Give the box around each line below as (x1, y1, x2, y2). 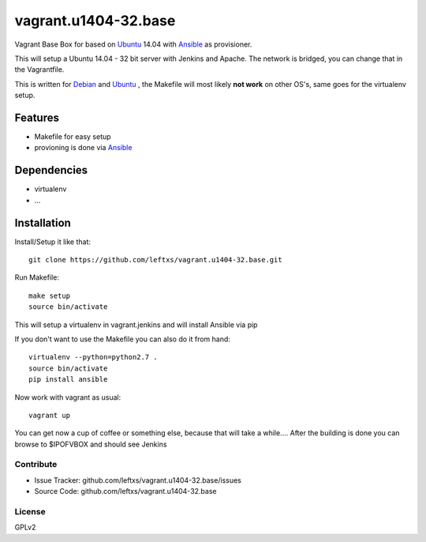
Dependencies (14, 164, 88, 177)
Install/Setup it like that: (14, 237, 91, 247)
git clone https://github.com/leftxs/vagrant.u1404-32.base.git (28, 255, 283, 264)
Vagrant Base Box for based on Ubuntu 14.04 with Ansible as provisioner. (14, 40, 252, 49)
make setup (28, 291, 71, 300)
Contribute (14, 459, 58, 470)
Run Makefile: (14, 273, 59, 282)
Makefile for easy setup (34, 132, 111, 141)
